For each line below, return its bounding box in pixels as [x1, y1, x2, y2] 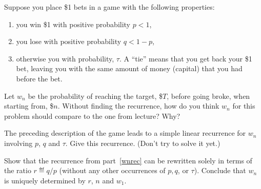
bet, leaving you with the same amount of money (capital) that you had [16, 63, 243, 74]
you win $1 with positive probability [16, 18, 131, 29]
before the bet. [16, 73, 63, 83]
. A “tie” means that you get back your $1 [119, 53, 252, 64]
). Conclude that [194, 165, 246, 176]
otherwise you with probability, [16, 53, 114, 64]
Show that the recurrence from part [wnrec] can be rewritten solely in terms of [4, 155, 252, 165]
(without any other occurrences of [59, 165, 166, 176]
